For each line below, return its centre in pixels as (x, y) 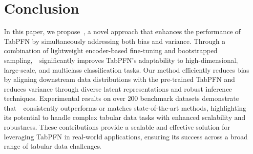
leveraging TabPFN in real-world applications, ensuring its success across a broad (126, 136)
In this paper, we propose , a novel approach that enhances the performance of (122, 31)
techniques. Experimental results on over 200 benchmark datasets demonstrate (122, 98)
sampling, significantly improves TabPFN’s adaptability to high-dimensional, (121, 60)
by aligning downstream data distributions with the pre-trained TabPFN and (119, 79)
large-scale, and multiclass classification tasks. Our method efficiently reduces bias (127, 69)
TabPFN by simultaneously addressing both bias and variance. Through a (115, 41)
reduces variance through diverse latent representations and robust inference (118, 88)
